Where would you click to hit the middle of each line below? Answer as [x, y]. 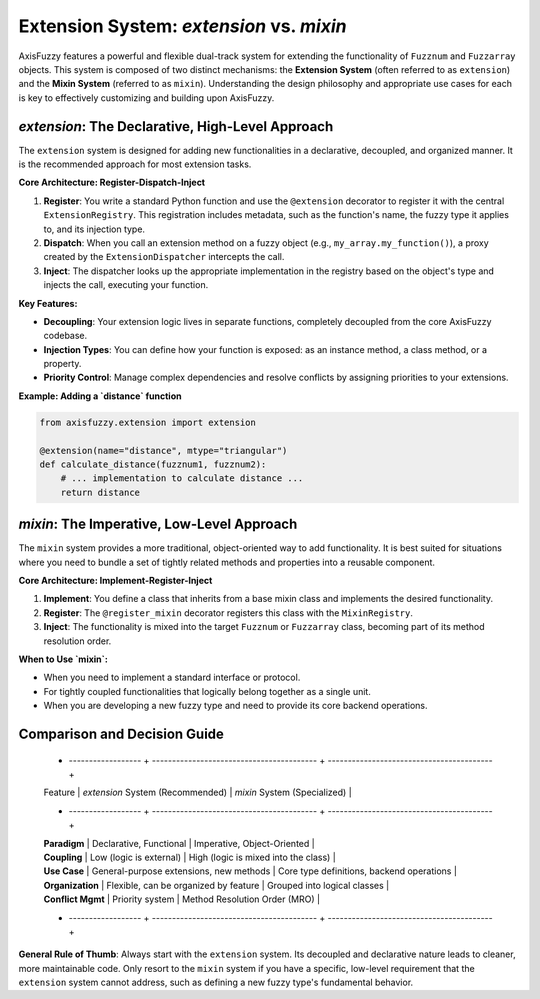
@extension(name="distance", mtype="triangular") [163, 450]
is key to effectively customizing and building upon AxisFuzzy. [146, 97]
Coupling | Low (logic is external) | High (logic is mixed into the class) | [190, 857]
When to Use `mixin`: [63, 659]
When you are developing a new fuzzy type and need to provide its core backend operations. [235, 706]
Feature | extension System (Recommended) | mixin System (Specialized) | [197, 792]
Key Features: [48, 303]
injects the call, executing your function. [126, 285]
